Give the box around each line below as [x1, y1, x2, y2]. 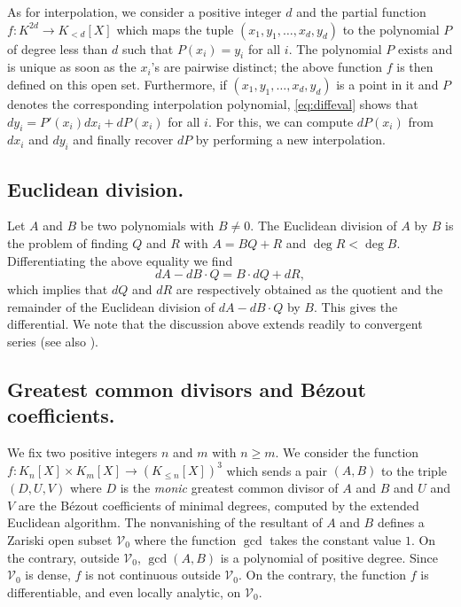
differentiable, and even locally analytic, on [7, 582, 241, 601]
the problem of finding [7, 233, 129, 252]
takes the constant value [270, 531, 402, 549]
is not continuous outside [84, 565, 221, 584]
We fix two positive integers [7, 443, 158, 462]
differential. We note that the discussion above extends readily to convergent [7, 315, 423, 333]
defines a [377, 513, 425, 532]
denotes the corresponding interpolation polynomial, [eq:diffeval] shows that [7, 94, 418, 113]
